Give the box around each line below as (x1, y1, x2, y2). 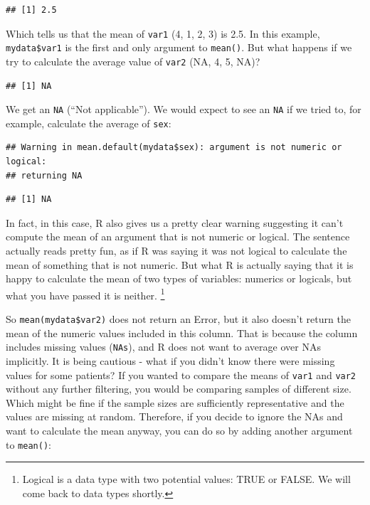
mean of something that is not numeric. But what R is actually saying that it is (6, 257, 354, 272)
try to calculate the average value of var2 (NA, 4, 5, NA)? (6, 53, 260, 68)
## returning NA (6, 170, 83, 181)
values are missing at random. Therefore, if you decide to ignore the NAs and (6, 409, 343, 424)
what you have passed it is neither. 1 (6, 285, 165, 302)
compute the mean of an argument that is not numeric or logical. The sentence (6, 229, 350, 244)
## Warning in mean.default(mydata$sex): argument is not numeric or (6, 142, 342, 153)
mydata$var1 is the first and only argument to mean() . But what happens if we (6, 40, 352, 55)
